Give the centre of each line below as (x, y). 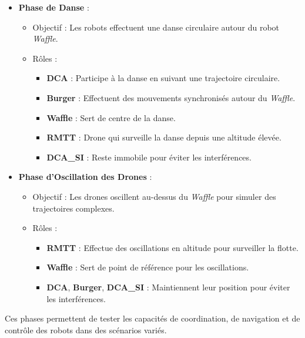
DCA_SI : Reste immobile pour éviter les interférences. (149, 157)
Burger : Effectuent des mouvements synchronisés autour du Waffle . (171, 97)
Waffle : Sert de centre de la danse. (111, 117)
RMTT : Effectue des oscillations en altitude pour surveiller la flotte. (172, 247)
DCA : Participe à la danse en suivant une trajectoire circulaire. (163, 78)
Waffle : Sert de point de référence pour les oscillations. (148, 267)
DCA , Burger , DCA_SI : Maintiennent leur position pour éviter (168, 287)
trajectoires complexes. (73, 208)
